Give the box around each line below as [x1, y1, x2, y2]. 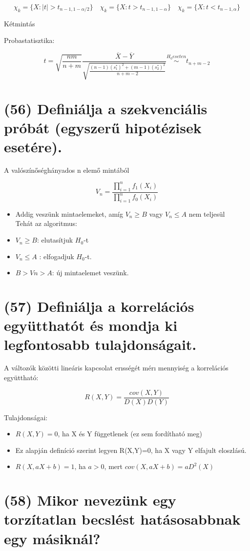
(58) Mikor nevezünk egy [4, 490, 176, 510]
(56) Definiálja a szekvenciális [4, 98, 208, 118]
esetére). [4, 136, 62, 156]
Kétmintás [4, 19, 35, 29]
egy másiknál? [4, 528, 101, 548]
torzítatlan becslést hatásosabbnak [4, 509, 241, 529]
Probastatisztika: [4, 35, 55, 45]
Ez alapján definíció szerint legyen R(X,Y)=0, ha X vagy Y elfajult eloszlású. [15, 445, 247, 455]
